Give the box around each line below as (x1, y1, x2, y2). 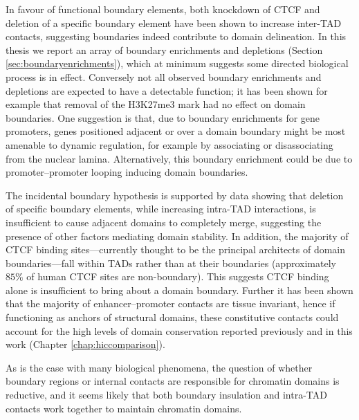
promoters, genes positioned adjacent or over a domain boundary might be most (6, 124, 346, 138)
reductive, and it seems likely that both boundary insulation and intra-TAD (6, 387, 327, 402)
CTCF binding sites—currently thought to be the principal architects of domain (6, 242, 346, 257)
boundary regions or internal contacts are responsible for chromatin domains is (6, 374, 340, 388)
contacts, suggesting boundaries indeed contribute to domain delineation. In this (6, 29, 347, 44)
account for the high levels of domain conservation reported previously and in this (6, 323, 353, 338)
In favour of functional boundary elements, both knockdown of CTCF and (6, 2, 320, 16)
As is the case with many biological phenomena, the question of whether (6, 360, 313, 374)
